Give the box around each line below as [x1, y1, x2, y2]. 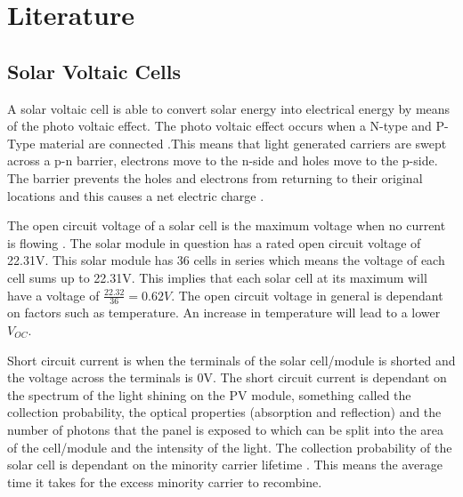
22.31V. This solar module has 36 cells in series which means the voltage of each [7, 251, 445, 269]
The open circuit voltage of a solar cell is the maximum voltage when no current [7, 216, 446, 235]
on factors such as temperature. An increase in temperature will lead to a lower [7, 303, 441, 322]
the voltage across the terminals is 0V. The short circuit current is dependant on [7, 368, 447, 387]
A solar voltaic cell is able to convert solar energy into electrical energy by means [7, 99, 451, 117]
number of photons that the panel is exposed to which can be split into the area [7, 420, 443, 438]
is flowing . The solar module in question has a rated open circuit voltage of [7, 233, 421, 252]
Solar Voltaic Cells [7, 57, 181, 84]
